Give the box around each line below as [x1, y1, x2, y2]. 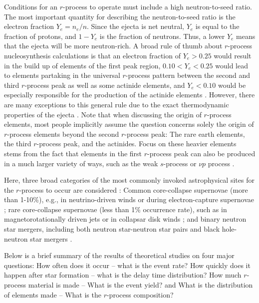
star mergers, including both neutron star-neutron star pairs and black [4, 224, 220, 234]
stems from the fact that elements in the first [4, 148, 142, 158]
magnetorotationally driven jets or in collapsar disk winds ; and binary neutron [4, 214, 247, 224]
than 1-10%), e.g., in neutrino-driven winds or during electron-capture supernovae [4, 194, 254, 205]
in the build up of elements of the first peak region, [4, 60, 161, 70]
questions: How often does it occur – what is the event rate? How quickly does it [4, 260, 251, 270]
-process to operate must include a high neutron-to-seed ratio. [63, 1, 252, 11]
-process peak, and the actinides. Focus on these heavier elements [36, 138, 237, 149]
